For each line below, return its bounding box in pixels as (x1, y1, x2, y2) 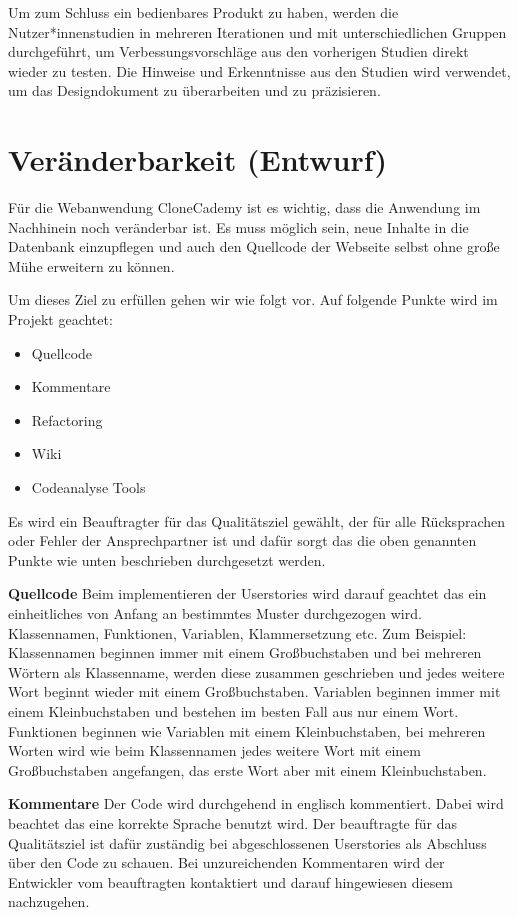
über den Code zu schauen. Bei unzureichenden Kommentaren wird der (8, 852, 445, 873)
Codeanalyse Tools (31, 477, 146, 498)
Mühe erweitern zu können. (8, 255, 175, 276)
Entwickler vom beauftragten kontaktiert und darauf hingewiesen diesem (8, 871, 454, 892)
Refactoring (31, 409, 103, 430)
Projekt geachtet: (8, 309, 113, 330)
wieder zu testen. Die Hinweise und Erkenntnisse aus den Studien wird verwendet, (8, 60, 511, 81)
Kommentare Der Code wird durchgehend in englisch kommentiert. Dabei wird (8, 793, 504, 814)
